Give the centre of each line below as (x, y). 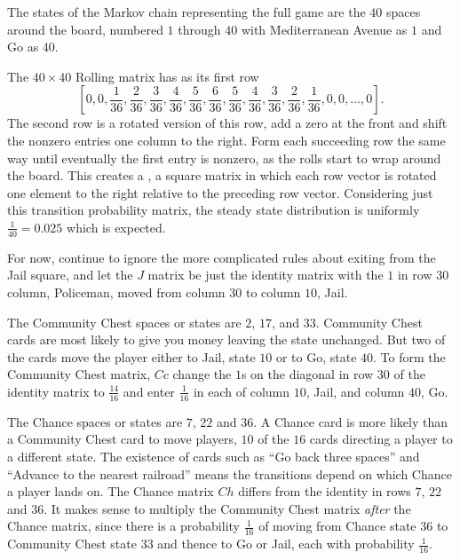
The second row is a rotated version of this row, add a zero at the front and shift (227, 123)
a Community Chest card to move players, (122, 439)
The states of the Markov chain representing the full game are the (186, 12)
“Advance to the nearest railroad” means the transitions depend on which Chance (230, 473)
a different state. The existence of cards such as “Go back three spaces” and (214, 456)
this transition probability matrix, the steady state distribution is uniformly (214, 210)
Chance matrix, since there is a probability (123, 526)
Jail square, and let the (70, 275)
